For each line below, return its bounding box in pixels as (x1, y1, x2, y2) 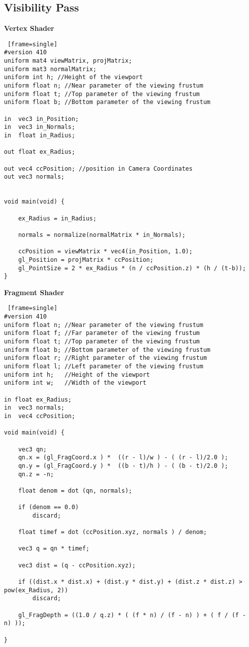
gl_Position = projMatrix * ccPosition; (18, 256, 154, 263)
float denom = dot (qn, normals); (18, 487, 132, 494)
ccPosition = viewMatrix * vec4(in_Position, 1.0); (18, 248, 193, 255)
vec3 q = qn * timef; (18, 545, 89, 552)
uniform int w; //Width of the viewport (4, 379, 147, 387)
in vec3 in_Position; (4, 115, 79, 122)
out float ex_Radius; (4, 148, 76, 156)
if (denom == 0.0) (18, 504, 79, 511)
